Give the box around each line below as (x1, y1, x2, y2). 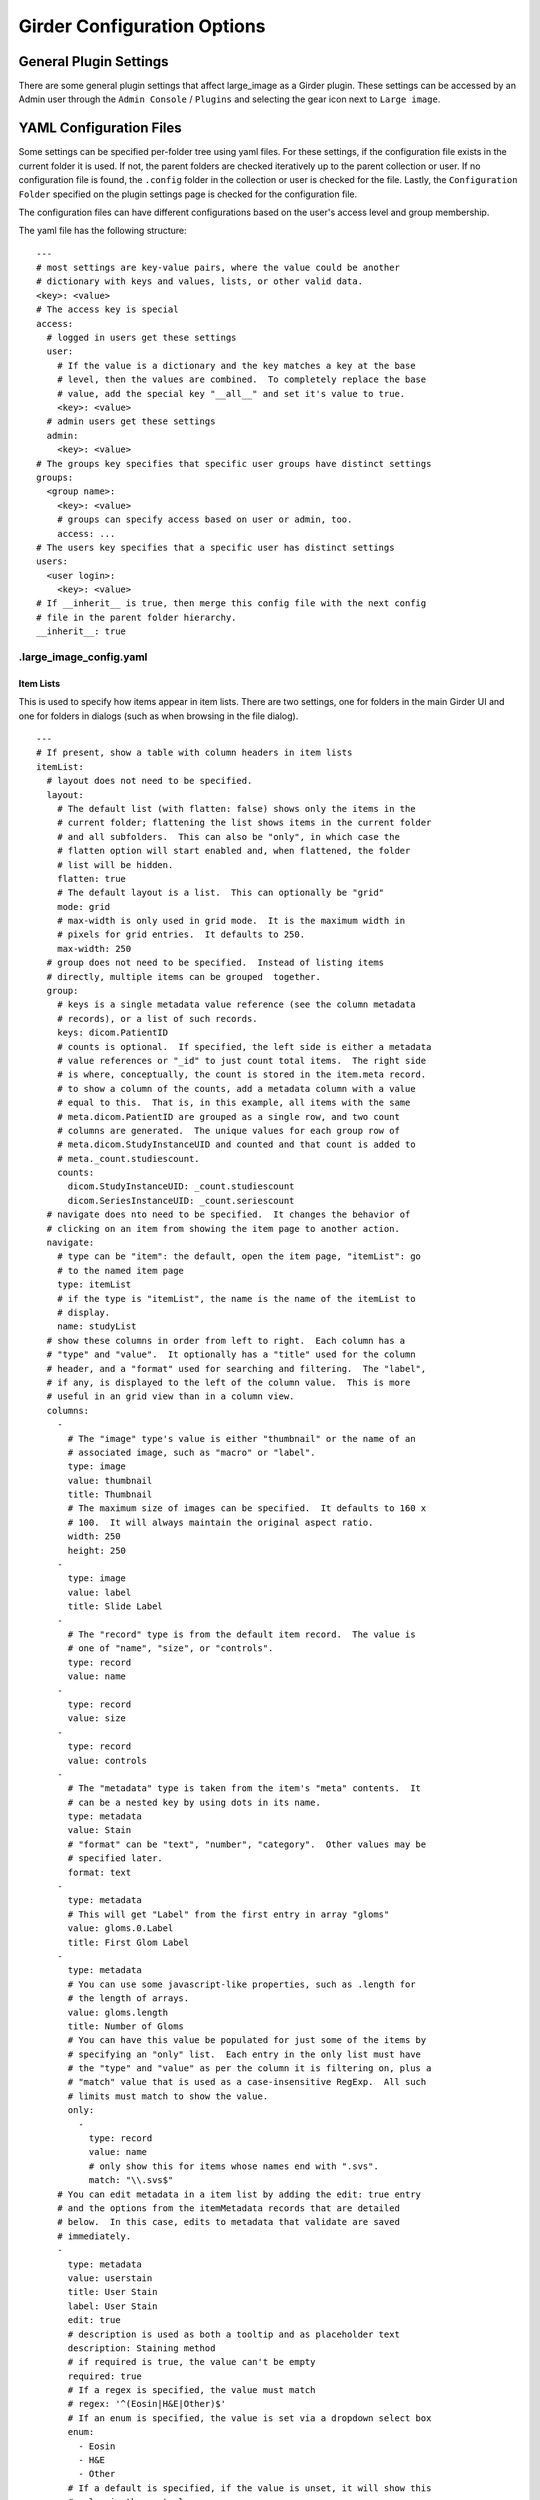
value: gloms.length (67, 2006, 169, 2018)
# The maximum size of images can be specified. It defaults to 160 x (67, 1503, 427, 1514)
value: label (67, 1586, 132, 1598)
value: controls (67, 1755, 148, 1766)
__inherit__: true (36, 626, 127, 637)
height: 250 (67, 1545, 127, 1556)
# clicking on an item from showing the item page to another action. (46, 1223, 400, 1234)
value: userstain (67, 2272, 153, 2284)
